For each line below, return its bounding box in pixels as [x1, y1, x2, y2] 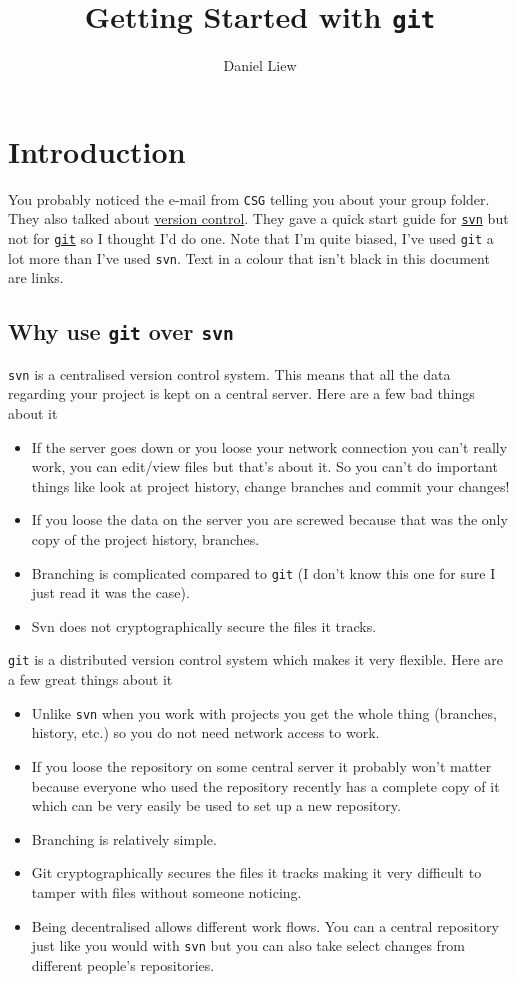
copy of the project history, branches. [31, 529, 260, 549]
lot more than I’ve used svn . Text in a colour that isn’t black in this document [8, 247, 490, 268]
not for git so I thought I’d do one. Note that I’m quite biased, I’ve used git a [8, 228, 494, 249]
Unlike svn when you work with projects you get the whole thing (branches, [31, 702, 497, 723]
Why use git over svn [8, 316, 234, 347]
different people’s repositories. [31, 954, 215, 975]
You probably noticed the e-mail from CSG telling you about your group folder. [8, 188, 490, 209]
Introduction [8, 130, 186, 171]
